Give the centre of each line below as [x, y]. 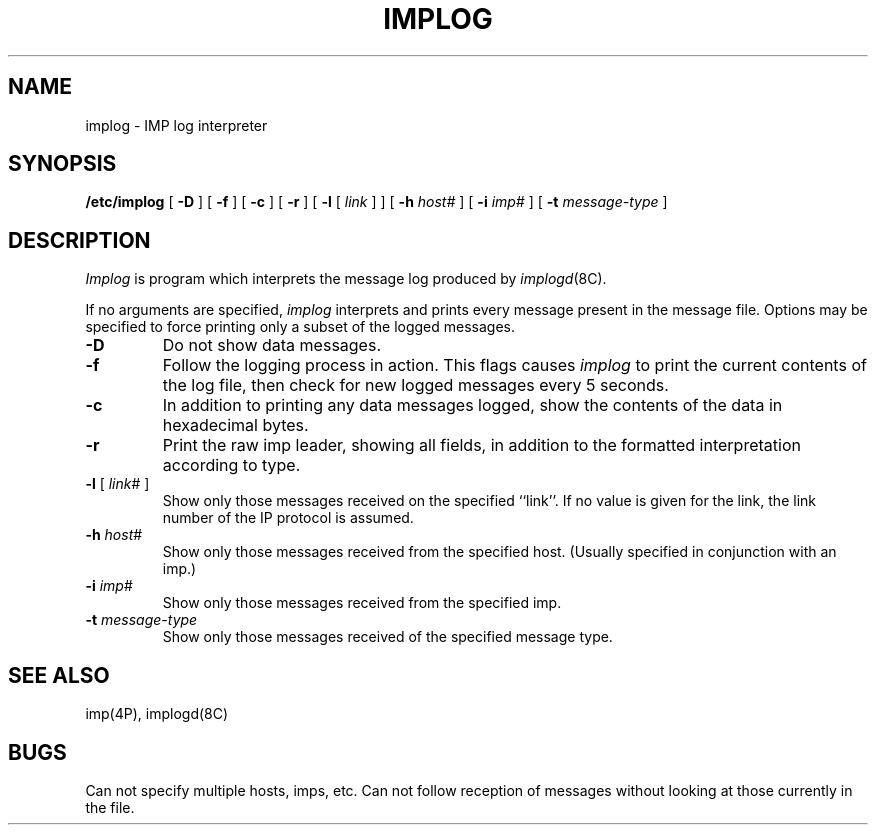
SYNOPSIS [62, 164]
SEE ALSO [59, 675]
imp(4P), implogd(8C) [157, 714]
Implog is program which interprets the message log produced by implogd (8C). [346, 279]
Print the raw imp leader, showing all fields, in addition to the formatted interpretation [481, 445]
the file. [110, 807]
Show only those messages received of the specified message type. [387, 637]
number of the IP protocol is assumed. [288, 518]
